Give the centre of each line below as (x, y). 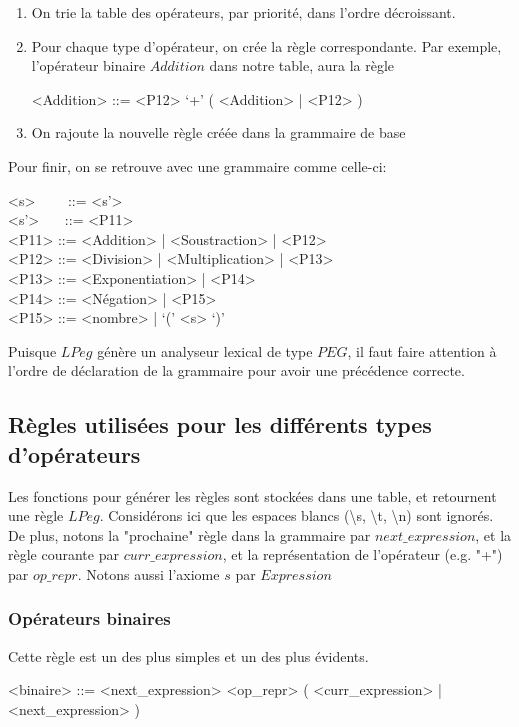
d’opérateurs (74, 453)
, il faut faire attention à (422, 350)
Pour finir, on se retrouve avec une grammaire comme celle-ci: (197, 165)
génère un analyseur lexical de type (205, 350)
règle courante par (63, 554)
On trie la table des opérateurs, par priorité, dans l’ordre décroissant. (243, 12)
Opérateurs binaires (89, 618)
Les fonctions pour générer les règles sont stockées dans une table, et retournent (252, 495)
